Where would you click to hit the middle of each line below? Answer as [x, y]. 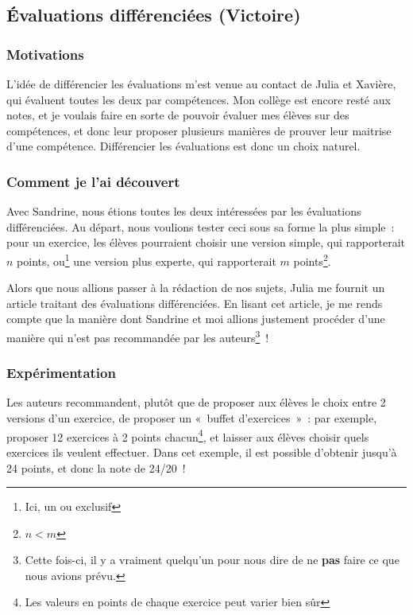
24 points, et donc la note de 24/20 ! [96, 467]
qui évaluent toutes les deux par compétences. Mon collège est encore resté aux [199, 99]
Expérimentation [61, 373]
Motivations [45, 54]
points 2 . [312, 259]
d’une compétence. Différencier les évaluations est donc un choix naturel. [183, 146]
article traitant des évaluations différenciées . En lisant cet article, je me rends [195, 303]
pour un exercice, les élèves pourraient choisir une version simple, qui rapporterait [206, 242]
